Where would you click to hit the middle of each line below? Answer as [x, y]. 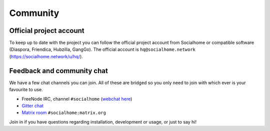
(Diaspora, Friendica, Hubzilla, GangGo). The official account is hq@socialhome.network [102, 49]
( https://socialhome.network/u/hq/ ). [46, 56]
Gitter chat [32, 106]
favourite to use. [26, 90]
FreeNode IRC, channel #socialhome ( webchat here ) [77, 99]
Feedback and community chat [59, 70]
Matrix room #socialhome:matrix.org [64, 113]
